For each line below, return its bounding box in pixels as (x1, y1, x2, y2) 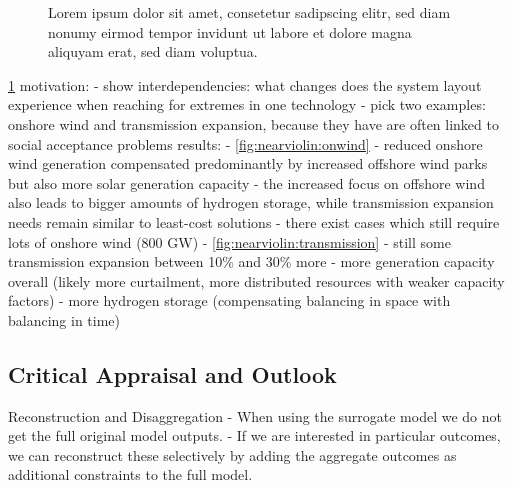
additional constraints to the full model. (8, 464, 253, 485)
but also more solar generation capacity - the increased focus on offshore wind (8, 172, 485, 193)
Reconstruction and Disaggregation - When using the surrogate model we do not (8, 405, 502, 426)
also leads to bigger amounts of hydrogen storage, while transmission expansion (8, 192, 494, 213)
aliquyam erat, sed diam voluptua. (48, 41, 258, 62)
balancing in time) (8, 309, 121, 330)
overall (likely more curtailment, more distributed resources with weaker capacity (8, 270, 505, 291)
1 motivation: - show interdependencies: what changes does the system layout (8, 74, 482, 95)
